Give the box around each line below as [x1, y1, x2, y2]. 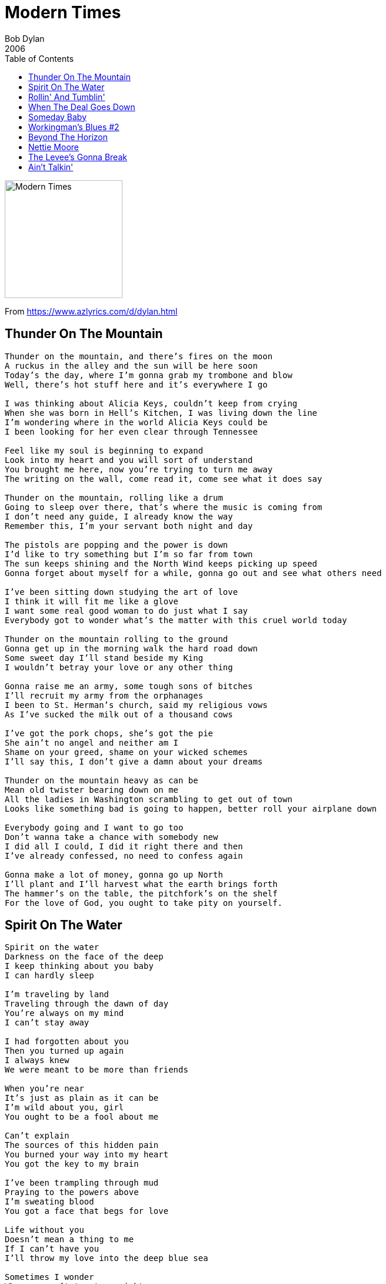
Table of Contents [5, 53, 74, 64]
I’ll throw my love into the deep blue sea [5, 1253, 208, 1263]
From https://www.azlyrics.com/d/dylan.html [5, 306, 178, 316]
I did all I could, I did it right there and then [5, 841, 243, 851]
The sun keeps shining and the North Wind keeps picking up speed [5, 558, 318, 568]
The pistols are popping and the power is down [5, 540, 228, 550]
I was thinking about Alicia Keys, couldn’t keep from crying [5, 398, 298, 408]
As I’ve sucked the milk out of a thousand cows [5, 709, 233, 719]
